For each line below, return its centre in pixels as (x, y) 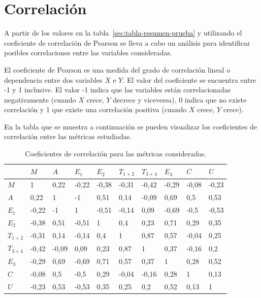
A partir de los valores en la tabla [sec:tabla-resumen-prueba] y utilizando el (123, 33)
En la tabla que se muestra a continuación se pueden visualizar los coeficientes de (131, 126)
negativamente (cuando (40, 99)
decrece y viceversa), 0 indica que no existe (180, 99)
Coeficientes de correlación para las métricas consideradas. (116, 154)
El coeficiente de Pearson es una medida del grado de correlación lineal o (117, 69)
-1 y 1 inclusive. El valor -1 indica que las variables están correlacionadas (118, 90)
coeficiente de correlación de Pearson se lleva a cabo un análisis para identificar (127, 42)
